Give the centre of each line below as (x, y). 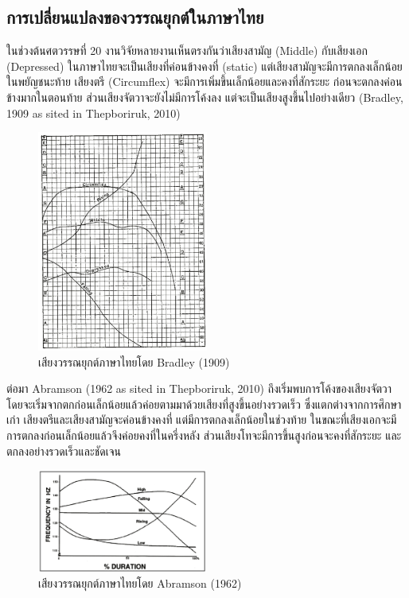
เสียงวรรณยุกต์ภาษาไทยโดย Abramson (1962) (140, 583)
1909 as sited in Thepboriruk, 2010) (93, 113)
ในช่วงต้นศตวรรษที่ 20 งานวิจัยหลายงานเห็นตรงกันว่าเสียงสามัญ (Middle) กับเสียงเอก (187, 50)
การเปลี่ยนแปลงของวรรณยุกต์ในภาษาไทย (135, 17)
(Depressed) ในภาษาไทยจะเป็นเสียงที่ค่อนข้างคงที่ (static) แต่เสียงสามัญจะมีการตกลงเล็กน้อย (204, 66)
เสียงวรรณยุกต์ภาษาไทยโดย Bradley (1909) (134, 361)
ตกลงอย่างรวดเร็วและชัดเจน (64, 450)
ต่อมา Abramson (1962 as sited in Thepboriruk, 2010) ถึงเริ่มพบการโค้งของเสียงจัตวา (199, 388)
